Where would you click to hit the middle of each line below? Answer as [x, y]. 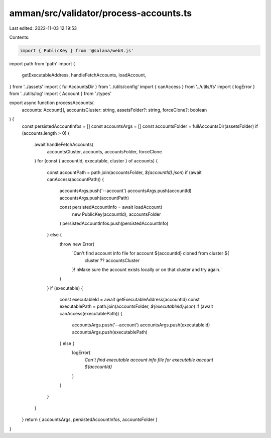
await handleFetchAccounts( [64, 145]
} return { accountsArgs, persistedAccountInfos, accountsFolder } [90, 419]
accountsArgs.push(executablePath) [110, 332]
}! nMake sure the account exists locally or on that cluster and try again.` [147, 270]
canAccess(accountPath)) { [76, 179]
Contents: [19, 37]
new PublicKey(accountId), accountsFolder [116, 214]
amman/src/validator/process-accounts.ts [101, 13]
